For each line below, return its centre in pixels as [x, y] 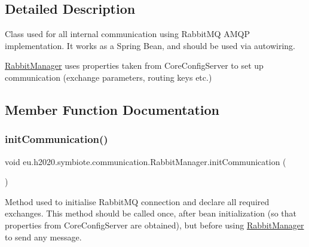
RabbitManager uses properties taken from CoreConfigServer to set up [134, 65]
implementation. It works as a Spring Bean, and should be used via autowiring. [150, 45]
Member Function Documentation [112, 109]
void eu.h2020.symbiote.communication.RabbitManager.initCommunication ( [146, 161]
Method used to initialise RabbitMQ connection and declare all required [137, 201]
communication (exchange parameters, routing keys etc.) [108, 77]
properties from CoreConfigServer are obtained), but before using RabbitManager [154, 225]
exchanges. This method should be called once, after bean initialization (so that [151, 213]
